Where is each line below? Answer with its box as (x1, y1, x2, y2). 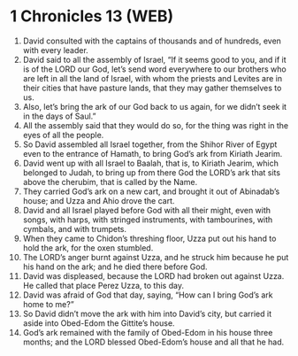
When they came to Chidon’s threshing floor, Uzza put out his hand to (22, 233, 277, 244)
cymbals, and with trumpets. (22, 223, 127, 234)
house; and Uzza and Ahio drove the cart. (22, 195, 175, 205)
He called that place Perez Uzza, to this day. (22, 280, 185, 290)
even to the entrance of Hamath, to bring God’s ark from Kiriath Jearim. (22, 148, 283, 159)
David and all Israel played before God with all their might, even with (22, 205, 271, 215)
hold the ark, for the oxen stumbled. (22, 242, 154, 253)
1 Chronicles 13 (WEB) (10, 6, 174, 27)
